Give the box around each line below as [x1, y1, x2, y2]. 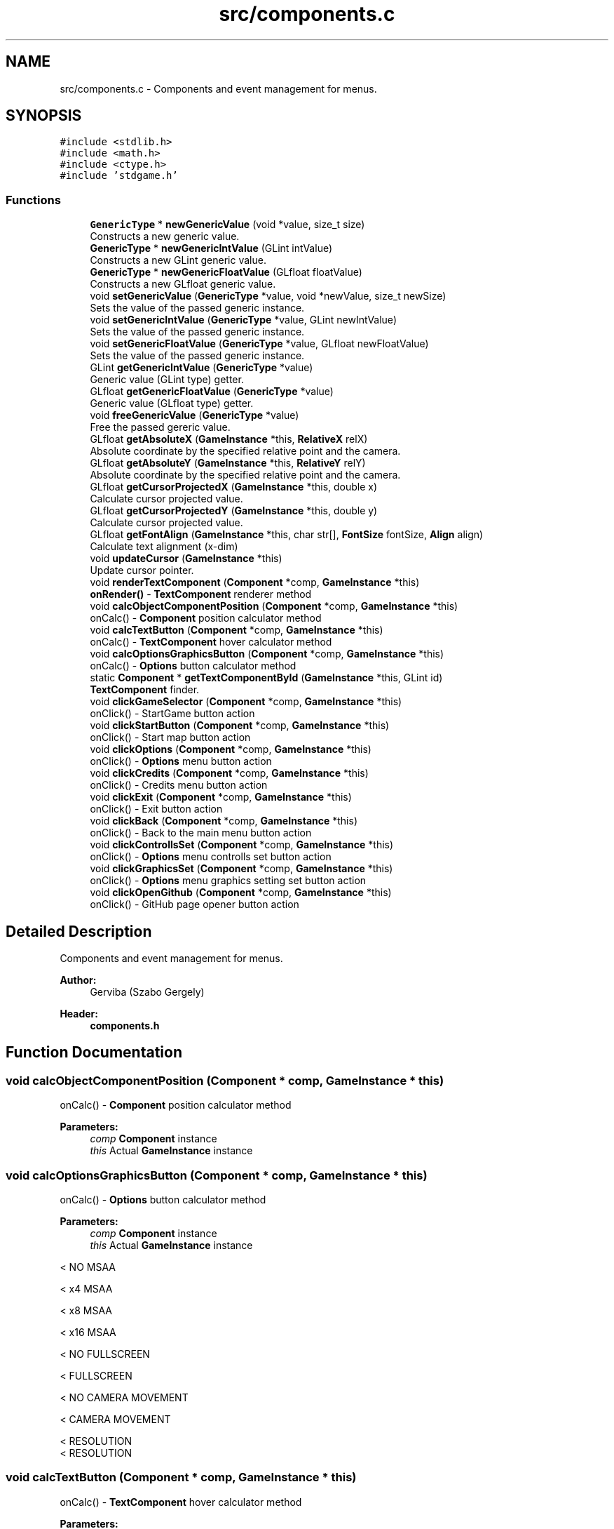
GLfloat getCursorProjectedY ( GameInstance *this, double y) [90, 505, 378, 517]
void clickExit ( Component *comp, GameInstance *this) [90, 791, 352, 803]
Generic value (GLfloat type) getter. [90, 397, 254, 410]
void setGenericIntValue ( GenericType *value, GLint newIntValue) [90, 314, 397, 326]
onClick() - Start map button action [90, 731, 251, 744]
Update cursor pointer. [90, 564, 194, 577]
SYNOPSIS [6, 107, 82, 125]
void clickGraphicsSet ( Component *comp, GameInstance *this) [90, 862, 393, 875]
